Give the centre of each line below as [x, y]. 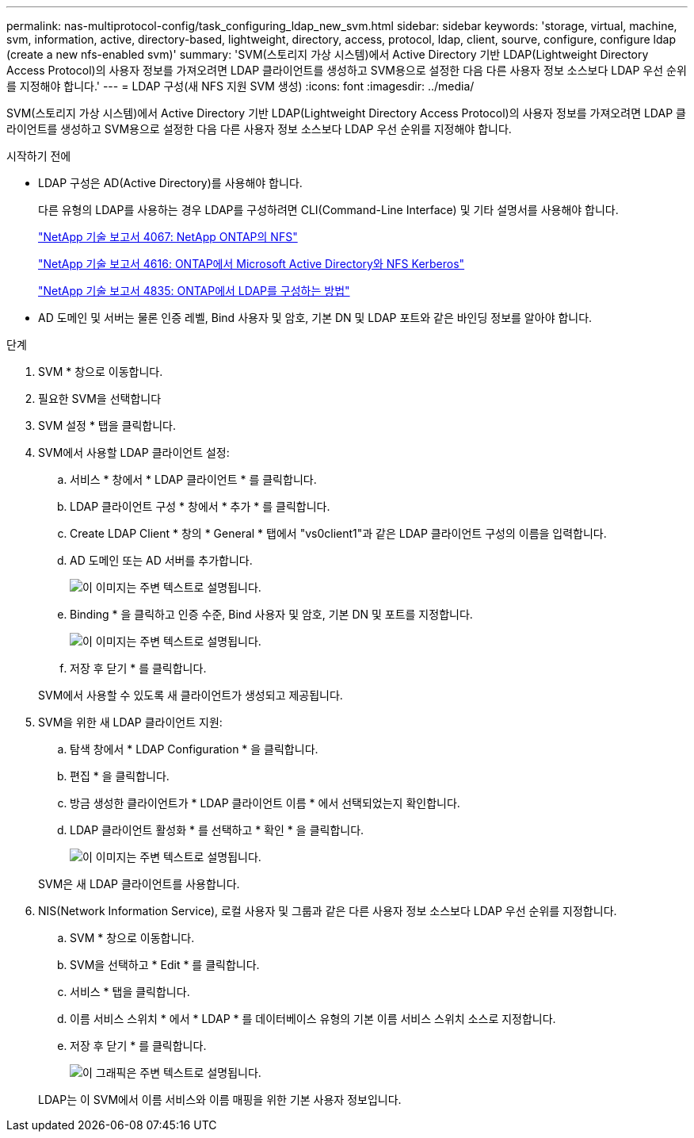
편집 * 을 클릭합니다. [120, 776]
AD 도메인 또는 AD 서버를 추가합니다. [161, 560]
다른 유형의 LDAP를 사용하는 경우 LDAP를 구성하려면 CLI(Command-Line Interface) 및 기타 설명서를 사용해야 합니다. [328, 210]
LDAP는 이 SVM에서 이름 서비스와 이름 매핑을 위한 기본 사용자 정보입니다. [220, 1100]
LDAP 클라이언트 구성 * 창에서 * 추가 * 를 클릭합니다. [200, 506]
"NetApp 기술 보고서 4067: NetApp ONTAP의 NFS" [168, 237]
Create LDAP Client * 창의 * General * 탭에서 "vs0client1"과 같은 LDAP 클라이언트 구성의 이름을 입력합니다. [338, 533]
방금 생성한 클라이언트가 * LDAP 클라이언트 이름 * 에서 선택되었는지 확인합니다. [265, 803]
